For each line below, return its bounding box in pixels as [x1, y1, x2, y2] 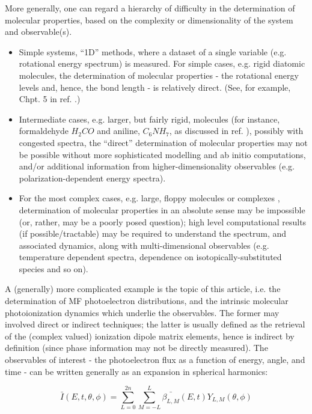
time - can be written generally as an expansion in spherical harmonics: [5, 365, 268, 377]
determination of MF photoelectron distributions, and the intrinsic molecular [5, 294, 289, 307]
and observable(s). [5, 25, 72, 38]
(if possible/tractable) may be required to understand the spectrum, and [19, 227, 287, 240]
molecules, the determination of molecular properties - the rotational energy [19, 68, 299, 81]
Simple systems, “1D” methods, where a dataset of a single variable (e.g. [19, 45, 287, 58]
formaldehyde [19, 124, 69, 137]
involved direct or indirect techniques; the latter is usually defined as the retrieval [5, 318, 305, 330]
